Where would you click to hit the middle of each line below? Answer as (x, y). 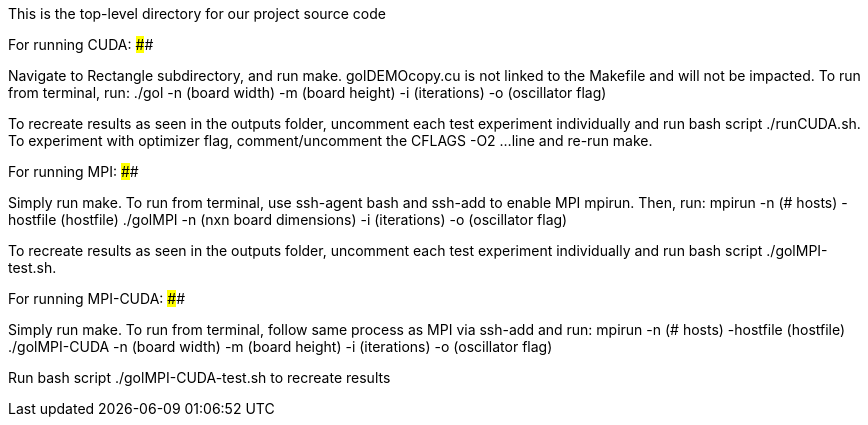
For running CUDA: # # (81, 44)
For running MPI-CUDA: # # (97, 298)
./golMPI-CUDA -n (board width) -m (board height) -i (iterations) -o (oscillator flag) (280, 346)
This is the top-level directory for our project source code (197, 13)
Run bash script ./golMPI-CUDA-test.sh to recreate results (199, 377)
